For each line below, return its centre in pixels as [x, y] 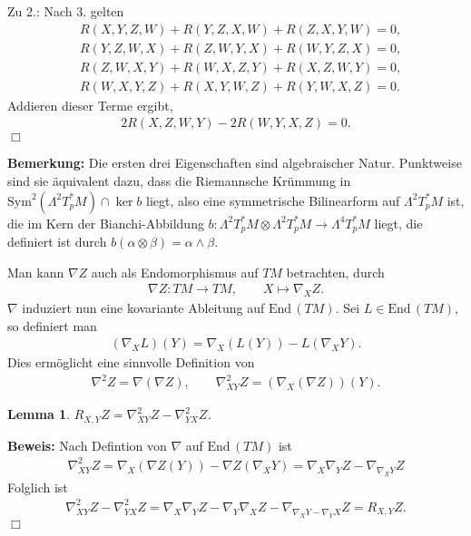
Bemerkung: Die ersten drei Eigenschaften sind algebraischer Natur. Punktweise [235, 163]
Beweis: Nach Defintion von [87, 445]
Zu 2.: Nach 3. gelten [66, 11]
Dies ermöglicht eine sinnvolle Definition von [131, 362]
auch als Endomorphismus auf [175, 272]
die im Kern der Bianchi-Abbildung [106, 223]
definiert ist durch [57, 241]
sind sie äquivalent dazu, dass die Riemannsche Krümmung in [179, 180]
